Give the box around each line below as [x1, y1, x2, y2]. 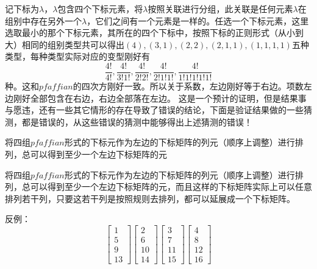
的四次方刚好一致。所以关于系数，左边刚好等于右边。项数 [73, 80, 304, 93]
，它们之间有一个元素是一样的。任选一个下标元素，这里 [87, 14, 309, 27]
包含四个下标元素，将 [57, 2, 143, 15]
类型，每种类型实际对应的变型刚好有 [5, 50, 150, 63]
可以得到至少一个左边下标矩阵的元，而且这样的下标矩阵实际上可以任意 [30, 180, 312, 193]
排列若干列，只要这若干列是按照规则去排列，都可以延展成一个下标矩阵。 [5, 192, 295, 204]
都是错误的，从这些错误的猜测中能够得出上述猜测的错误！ [21, 115, 252, 128]
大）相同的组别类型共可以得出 [5, 38, 124, 51]
